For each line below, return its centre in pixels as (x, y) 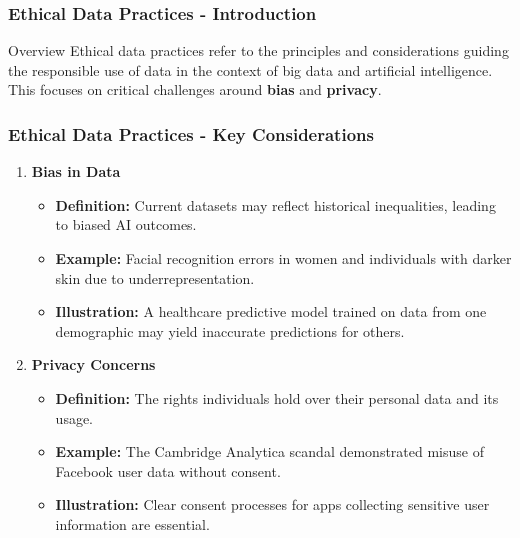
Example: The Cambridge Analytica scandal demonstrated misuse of (269, 451)
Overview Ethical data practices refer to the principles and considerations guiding (258, 50)
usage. (74, 417)
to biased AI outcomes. (126, 224)
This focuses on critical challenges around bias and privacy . (195, 89)
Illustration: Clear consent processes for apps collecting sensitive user (272, 504)
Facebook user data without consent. (168, 470)
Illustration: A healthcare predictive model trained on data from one (271, 311)
